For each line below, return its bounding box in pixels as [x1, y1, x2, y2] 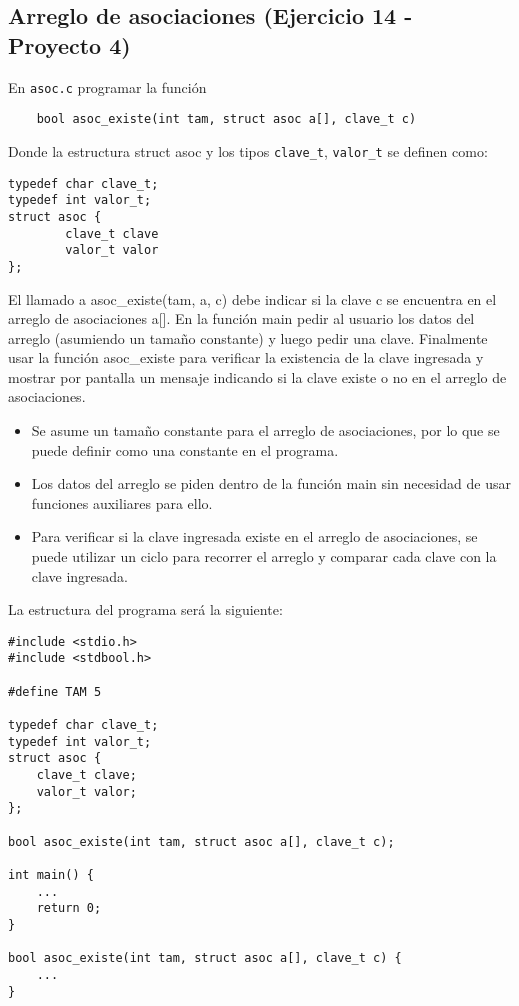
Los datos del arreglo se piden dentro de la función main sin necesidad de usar [31, 473, 511, 494]
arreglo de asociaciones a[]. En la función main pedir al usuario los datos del [8, 308, 475, 329]
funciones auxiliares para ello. [31, 492, 213, 513]
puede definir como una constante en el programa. [31, 439, 339, 460]
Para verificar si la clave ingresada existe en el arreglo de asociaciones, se [31, 526, 478, 547]
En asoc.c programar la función [8, 76, 207, 97]
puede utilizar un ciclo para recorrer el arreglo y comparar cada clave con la [31, 546, 497, 567]
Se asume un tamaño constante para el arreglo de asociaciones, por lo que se [31, 420, 500, 441]
